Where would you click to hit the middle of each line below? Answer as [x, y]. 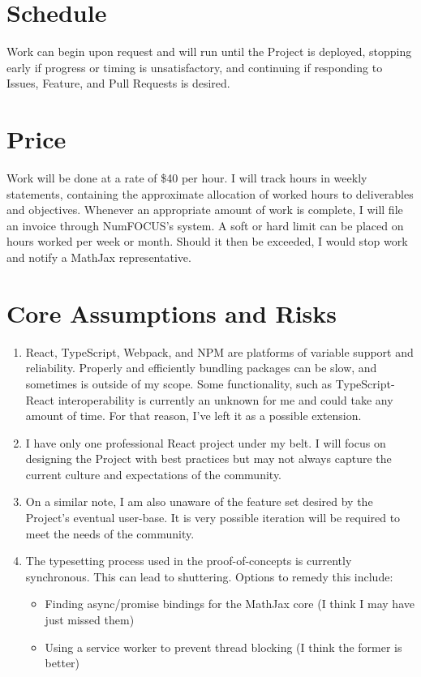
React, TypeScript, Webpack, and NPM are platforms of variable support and [219, 351]
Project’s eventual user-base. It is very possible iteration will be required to [213, 518]
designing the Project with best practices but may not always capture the [208, 458]
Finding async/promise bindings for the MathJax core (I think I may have [230, 604]
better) [62, 663]
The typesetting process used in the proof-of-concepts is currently [189, 561]
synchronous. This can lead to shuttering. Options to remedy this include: [209, 576]
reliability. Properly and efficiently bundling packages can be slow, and [201, 368]
